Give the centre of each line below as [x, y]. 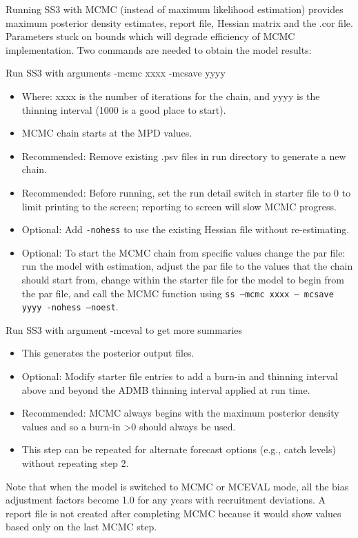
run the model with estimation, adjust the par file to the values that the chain [187, 266]
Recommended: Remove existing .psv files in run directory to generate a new [184, 156]
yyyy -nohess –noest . [70, 307]
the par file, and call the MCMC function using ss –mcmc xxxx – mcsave [178, 293]
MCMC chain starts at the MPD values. [107, 133]
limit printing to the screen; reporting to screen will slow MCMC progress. [179, 206]
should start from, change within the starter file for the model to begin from [183, 279]
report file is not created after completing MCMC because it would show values [173, 513]
